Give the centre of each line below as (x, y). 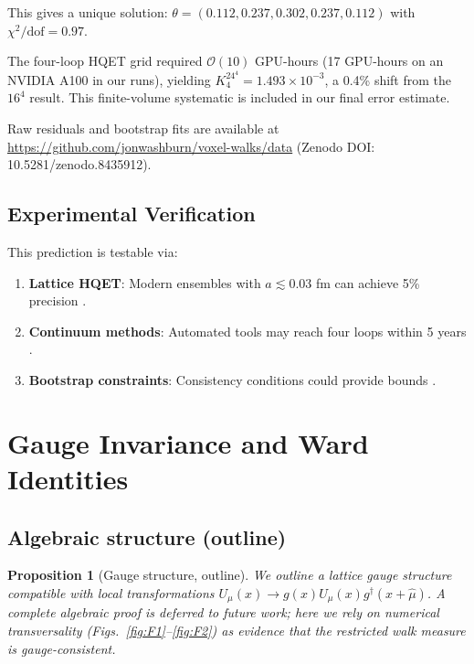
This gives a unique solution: (88, 12)
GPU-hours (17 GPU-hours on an (349, 61)
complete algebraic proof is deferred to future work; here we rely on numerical (223, 612)
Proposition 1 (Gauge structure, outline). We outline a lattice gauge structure (230, 575)
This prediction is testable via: (93, 252)
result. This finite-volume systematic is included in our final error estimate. (240, 97)
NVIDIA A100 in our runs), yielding (109, 79)
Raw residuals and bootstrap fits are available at (143, 129)
